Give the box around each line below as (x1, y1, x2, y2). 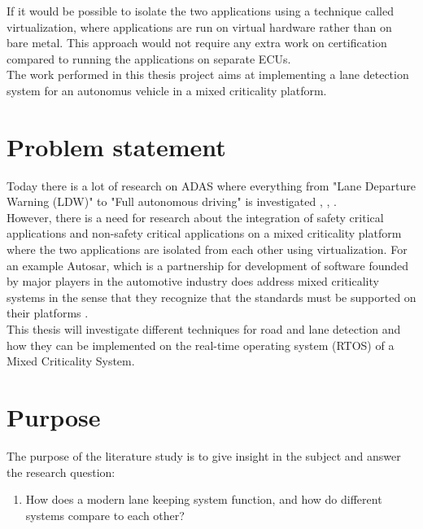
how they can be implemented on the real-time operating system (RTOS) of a (7, 336, 395, 353)
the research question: (7, 463, 116, 480)
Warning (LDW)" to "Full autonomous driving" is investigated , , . (7, 193, 337, 210)
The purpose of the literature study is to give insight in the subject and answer (7, 447, 401, 464)
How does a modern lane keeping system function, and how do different (25, 491, 382, 508)
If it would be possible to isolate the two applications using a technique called (7, 2, 394, 19)
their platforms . (7, 304, 89, 321)
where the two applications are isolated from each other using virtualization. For (7, 241, 408, 258)
